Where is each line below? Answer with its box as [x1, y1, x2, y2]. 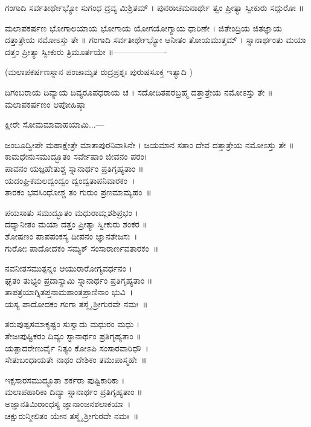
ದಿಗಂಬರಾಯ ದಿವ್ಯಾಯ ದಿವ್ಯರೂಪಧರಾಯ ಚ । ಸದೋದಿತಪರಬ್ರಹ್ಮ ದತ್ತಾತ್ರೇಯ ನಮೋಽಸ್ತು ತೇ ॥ [5, 85, 273, 98]
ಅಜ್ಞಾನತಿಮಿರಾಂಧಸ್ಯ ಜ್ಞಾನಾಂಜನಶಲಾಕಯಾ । [5, 397, 131, 410]
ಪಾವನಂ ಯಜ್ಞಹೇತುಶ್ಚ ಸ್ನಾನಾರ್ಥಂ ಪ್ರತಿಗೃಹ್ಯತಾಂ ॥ [5, 161, 144, 174]
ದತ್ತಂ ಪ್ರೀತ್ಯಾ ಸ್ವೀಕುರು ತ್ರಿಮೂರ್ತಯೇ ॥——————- [5, 45, 167, 57]
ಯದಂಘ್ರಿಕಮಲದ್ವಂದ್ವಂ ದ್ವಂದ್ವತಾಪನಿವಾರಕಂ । [5, 174, 135, 186]
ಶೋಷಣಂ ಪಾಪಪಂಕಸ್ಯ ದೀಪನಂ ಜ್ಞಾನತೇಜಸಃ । [5, 229, 138, 242]
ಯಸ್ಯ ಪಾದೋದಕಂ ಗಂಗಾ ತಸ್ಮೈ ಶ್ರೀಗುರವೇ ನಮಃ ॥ [5, 297, 148, 310]
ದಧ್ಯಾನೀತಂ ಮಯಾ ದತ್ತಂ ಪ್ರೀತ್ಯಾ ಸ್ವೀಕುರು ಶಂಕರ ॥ [5, 218, 148, 230]
